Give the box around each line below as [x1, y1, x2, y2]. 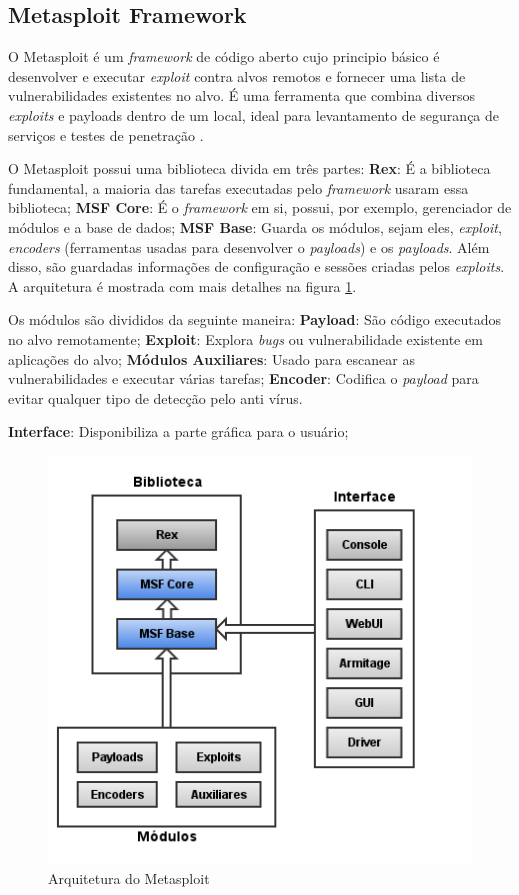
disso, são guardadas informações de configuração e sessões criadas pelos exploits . [8, 256, 505, 277]
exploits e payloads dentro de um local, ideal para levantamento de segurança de [8, 104, 500, 125]
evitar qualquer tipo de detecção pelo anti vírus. [8, 387, 303, 408]
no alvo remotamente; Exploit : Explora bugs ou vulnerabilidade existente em [8, 328, 483, 349]
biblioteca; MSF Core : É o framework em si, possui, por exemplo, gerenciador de [8, 197, 512, 218]
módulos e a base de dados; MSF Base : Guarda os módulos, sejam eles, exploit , [8, 216, 502, 237]
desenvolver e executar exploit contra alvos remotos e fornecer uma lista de [8, 65, 466, 86]
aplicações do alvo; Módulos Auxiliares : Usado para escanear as [8, 348, 415, 369]
